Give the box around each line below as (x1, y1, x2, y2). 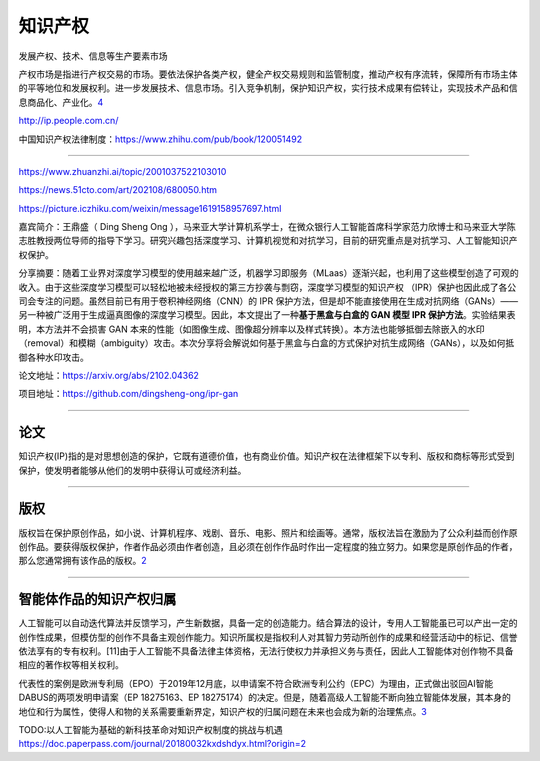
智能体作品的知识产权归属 (18, 591, 177, 608)
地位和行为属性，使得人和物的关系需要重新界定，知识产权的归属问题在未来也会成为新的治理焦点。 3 (18, 705, 427, 717)
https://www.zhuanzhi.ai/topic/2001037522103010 (18, 165, 227, 177)
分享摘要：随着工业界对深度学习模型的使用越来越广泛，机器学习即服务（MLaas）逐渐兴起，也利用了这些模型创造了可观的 (18, 267, 519, 279)
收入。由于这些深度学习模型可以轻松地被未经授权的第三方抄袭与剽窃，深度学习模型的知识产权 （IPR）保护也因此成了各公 (18, 281, 517, 293)
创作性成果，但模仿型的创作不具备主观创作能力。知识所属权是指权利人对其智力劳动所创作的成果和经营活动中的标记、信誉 (18, 631, 518, 643)
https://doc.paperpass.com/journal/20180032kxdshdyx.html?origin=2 (18, 738, 307, 750)
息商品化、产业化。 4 (18, 96, 104, 108)
